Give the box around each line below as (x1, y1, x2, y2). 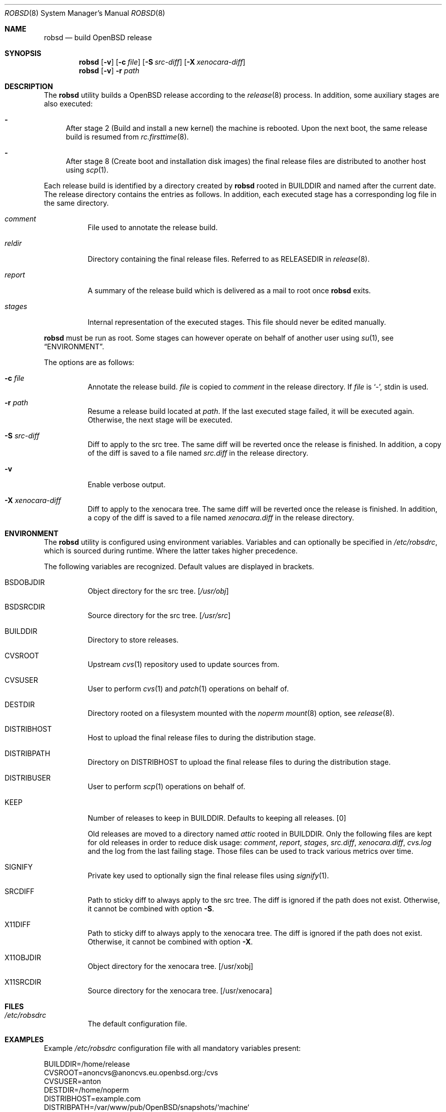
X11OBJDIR (5, 953, 41, 962)
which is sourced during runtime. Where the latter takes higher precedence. (44, 546, 298, 555)
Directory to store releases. (87, 635, 179, 644)
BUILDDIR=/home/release (44, 1060, 130, 1068)
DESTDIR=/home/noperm (44, 1086, 129, 1094)
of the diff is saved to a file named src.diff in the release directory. (87, 449, 309, 457)
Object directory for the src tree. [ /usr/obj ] (87, 587, 229, 595)
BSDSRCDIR (5, 602, 45, 611)
